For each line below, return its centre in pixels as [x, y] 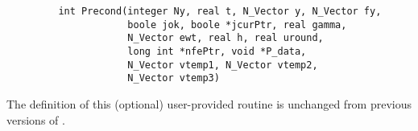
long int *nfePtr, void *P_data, [217, 51]
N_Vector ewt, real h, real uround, [226, 38]
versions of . [36, 119]
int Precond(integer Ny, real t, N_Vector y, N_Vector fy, [220, 11]
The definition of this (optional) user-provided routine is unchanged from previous [209, 103]
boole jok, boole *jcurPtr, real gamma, [237, 25]
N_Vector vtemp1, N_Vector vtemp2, [223, 65]
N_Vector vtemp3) [174, 78]
